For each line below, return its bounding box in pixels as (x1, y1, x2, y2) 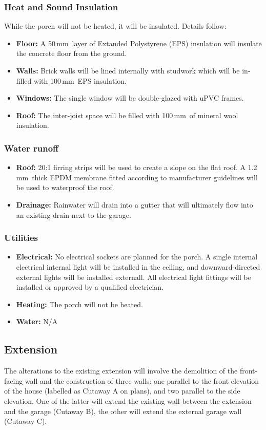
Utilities (4, 231, 38, 244)
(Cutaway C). (4, 416, 47, 426)
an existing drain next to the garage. (16, 209, 131, 220)
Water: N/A (16, 316, 58, 327)
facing (4, 375, 23, 386)
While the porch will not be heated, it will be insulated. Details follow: (4, 21, 227, 31)
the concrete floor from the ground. (16, 48, 127, 59)
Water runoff (4, 141, 59, 154)
